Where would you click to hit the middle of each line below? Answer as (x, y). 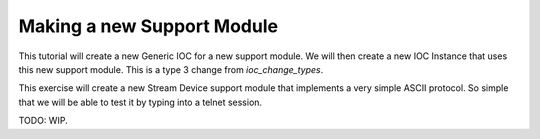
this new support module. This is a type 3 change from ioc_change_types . (171, 69)
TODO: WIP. (43, 121)
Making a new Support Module (148, 26)
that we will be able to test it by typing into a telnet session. (140, 102)
